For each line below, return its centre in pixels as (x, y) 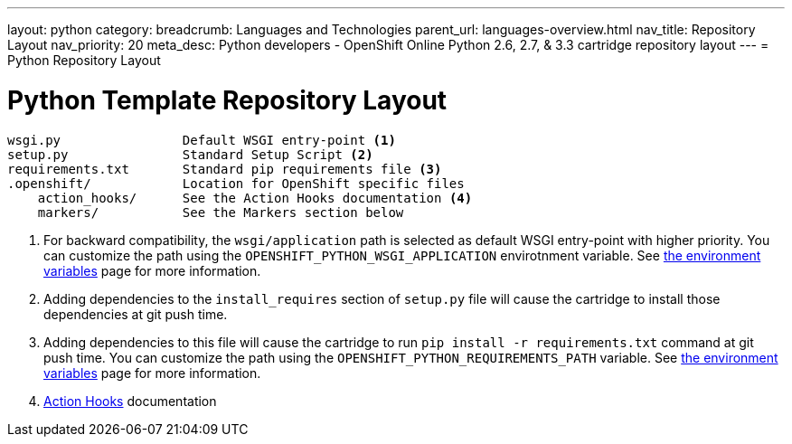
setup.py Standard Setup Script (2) (190, 154)
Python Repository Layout (84, 60)
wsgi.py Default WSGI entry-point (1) (202, 140)
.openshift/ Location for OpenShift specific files (236, 183)
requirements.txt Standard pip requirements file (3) (225, 169)
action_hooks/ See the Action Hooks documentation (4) (255, 198)
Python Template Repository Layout (227, 100)
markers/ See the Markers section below (221, 212)
